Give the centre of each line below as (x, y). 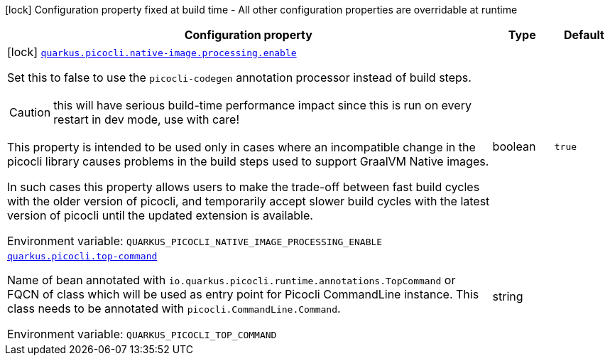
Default (584, 35)
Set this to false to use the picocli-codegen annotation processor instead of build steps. (239, 77)
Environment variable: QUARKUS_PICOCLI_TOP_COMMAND (142, 334)
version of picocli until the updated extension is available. (160, 215)
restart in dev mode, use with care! (146, 119)
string (508, 296)
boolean (514, 146)
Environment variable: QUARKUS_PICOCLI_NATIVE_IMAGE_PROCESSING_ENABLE (195, 241)
